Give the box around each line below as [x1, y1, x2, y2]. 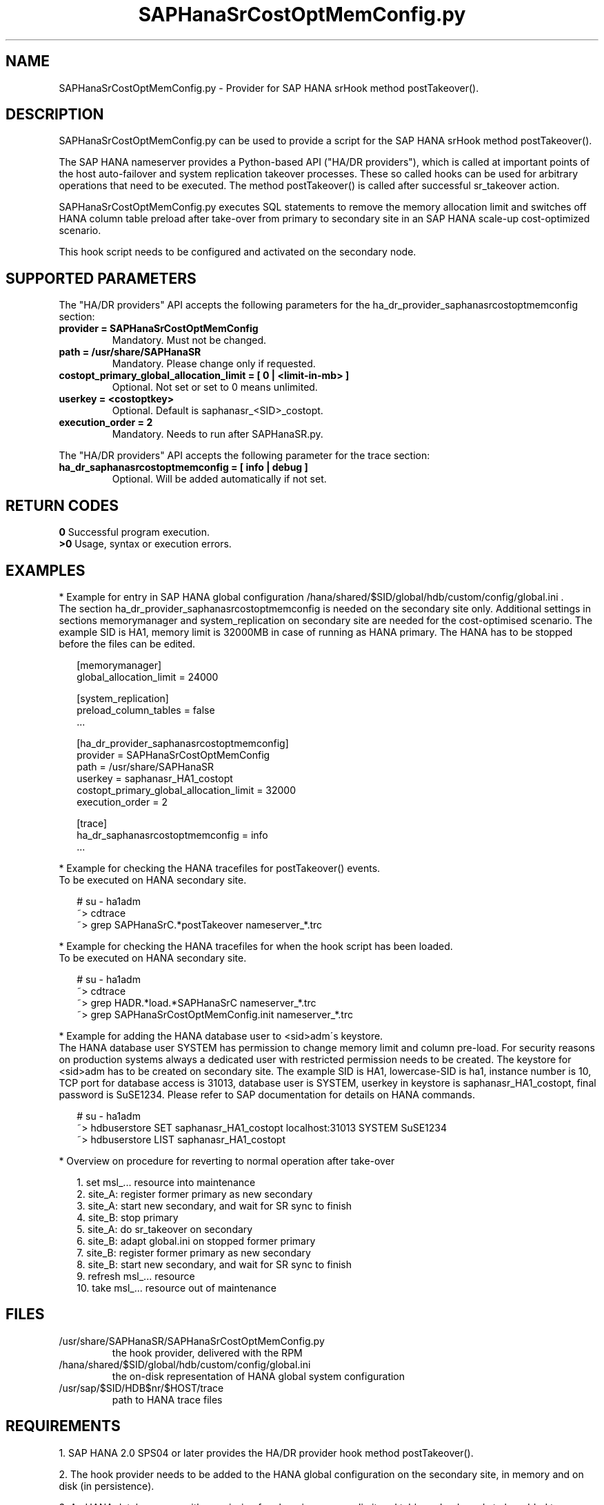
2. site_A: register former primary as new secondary [77, 1187, 313, 1200]
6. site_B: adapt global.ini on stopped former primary [77, 1234, 316, 1247]
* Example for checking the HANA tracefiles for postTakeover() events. [59, 862, 381, 874]
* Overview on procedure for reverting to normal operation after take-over [59, 1154, 395, 1167]
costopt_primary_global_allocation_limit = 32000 [77, 784, 296, 796]
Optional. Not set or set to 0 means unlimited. [112, 381, 318, 394]
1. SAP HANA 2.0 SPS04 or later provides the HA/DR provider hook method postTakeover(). [59, 1446, 474, 1459]
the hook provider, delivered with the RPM [112, 1346, 303, 1359]
